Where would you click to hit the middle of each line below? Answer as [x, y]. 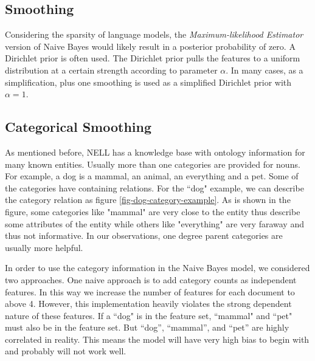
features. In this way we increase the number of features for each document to [150, 291]
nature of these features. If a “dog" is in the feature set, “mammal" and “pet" [149, 315]
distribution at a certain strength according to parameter [111, 70]
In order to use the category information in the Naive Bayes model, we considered [157, 268]
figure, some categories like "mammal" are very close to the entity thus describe [153, 211]
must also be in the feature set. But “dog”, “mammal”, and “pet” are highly [147, 327]
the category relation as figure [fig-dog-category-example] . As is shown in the [148, 200]
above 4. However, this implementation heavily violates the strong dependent [148, 304]
